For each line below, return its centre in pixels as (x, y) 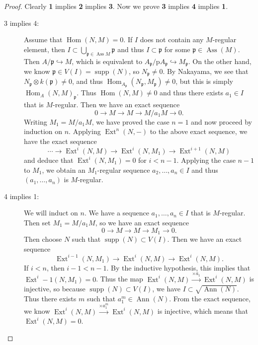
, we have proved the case (130, 121)
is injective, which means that (203, 311)
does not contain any (172, 39)
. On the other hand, (220, 61)
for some (177, 49)
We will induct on (51, 213)
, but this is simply (204, 81)
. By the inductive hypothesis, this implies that (178, 267)
